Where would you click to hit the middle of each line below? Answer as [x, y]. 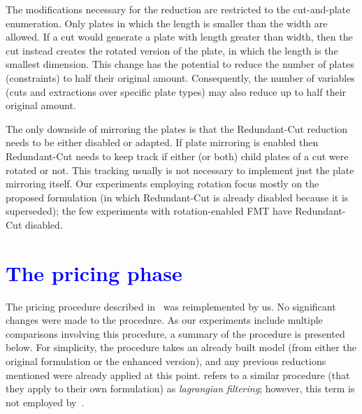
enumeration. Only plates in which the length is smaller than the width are [167, 23]
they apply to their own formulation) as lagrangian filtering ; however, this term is [180, 388]
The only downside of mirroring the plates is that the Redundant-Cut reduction [177, 128]
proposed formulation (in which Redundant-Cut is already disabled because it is [177, 197]
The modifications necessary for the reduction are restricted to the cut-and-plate [178, 9]
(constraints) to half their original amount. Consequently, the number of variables [180, 77]
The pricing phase [94, 272]
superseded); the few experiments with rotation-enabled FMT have [149, 211]
